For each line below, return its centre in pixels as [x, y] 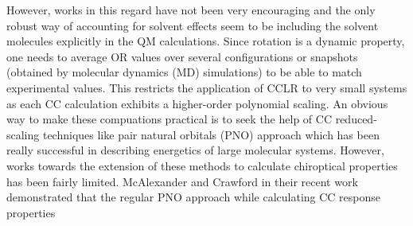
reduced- [356, 119]
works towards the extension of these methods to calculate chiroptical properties [202, 165]
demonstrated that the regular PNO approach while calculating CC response [194, 197]
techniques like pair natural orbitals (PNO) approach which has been [211, 134]
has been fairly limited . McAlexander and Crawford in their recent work [182, 181]
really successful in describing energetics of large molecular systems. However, [195, 150]
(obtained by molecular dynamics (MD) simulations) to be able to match [184, 72]
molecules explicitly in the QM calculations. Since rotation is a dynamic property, [206, 41]
